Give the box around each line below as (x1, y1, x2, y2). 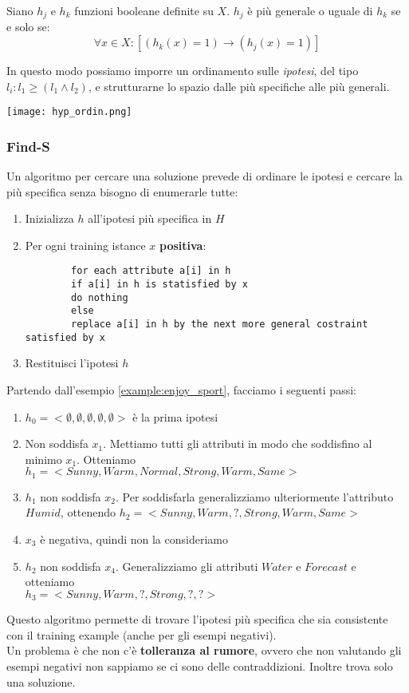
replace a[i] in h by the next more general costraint (71, 319, 368, 331)
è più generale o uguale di (247, 2, 373, 18)
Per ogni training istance (25, 236, 146, 253)
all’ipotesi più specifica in (88, 210, 212, 227)
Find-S (6, 136, 50, 156)
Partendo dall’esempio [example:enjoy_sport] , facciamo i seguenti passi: (6, 382, 356, 398)
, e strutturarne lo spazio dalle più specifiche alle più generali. (88, 77, 390, 94)
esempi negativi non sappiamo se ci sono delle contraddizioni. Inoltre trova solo (6, 658, 393, 675)
